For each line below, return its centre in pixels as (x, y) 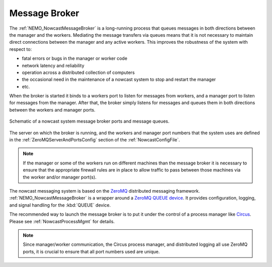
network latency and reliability (53, 65)
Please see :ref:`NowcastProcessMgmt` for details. (62, 221)
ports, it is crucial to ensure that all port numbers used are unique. (91, 251)
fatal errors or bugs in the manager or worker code (75, 58)
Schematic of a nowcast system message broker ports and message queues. (89, 121)
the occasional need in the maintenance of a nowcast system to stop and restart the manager (119, 79)
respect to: (21, 49)
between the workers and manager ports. (52, 110)
